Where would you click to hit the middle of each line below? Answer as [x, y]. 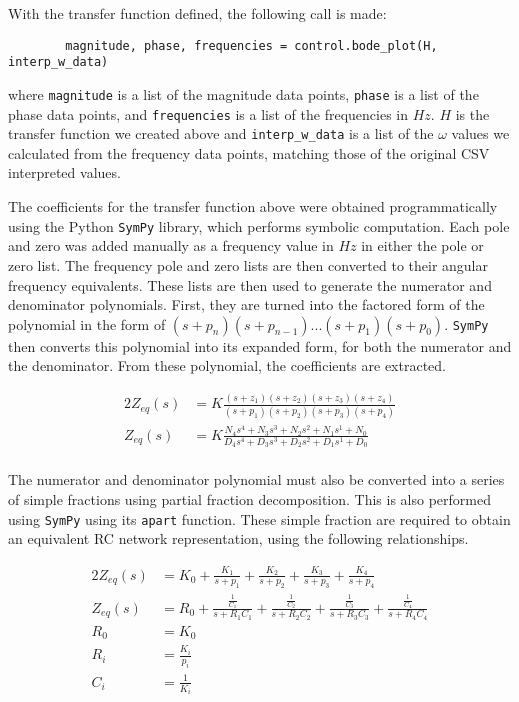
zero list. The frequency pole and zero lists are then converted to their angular [248, 264]
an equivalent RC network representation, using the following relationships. [238, 538]
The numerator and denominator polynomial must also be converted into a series [256, 479]
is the [472, 113]
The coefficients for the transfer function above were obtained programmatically [253, 206]
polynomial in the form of [87, 323]
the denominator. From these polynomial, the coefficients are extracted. [227, 365]
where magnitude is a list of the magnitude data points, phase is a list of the [243, 93]
